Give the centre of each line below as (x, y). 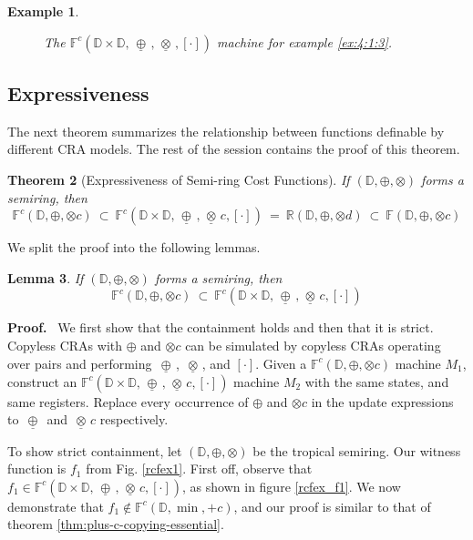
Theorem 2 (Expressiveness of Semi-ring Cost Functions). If (179, 179)
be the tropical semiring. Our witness (357, 450)
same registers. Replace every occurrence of (128, 401)
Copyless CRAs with (65, 345)
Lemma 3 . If (46, 277)
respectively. (134, 419)
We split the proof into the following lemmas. (134, 247)
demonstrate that (56, 506)
